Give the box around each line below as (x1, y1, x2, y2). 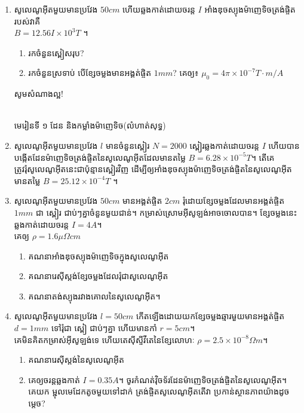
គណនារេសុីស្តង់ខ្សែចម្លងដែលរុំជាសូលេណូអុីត (28, 270, 168, 282)
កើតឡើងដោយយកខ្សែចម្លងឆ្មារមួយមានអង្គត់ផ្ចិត (136, 310, 285, 322)
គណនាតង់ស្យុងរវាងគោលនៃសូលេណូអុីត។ (28, 289, 161, 302)
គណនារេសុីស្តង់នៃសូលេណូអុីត (28, 353, 124, 366)
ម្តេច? (28, 397, 45, 409)
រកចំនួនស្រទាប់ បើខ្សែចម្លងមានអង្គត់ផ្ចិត (28, 66, 152, 79)
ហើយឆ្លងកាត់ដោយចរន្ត (122, 3, 195, 15)
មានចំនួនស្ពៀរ (105, 139, 150, 151)
